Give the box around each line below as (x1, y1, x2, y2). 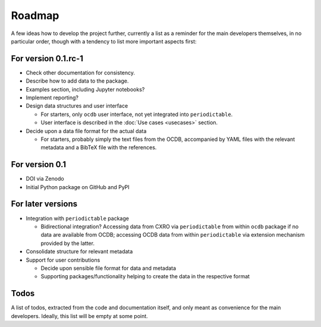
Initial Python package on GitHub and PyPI (26, 183, 130, 190)
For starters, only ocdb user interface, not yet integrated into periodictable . (40, 111, 233, 118)
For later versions (11, 199, 77, 209)
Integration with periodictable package (26, 215, 129, 222)
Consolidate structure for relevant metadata (26, 248, 133, 255)
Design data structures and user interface (26, 102, 128, 109)
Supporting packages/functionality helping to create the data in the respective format (40, 273, 250, 280)
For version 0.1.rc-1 (11, 54, 83, 64)
